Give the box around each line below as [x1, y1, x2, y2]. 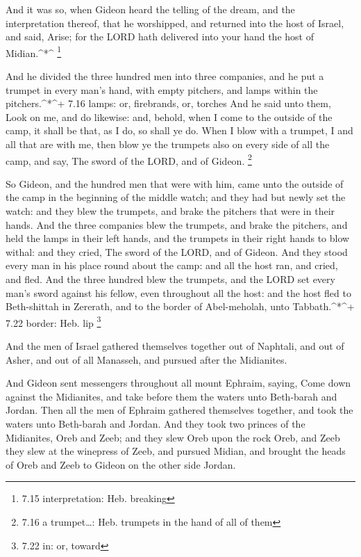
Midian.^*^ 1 [6, 43, 62, 60]
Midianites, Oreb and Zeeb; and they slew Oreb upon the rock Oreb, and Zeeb [6, 430, 340, 444]
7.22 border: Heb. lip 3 [6, 313, 101, 330]
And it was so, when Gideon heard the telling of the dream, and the [6, 2, 295, 16]
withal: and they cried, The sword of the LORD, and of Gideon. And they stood [6, 244, 348, 259]
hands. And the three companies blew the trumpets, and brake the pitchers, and [6, 217, 348, 232]
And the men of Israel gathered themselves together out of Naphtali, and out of [6, 339, 344, 353]
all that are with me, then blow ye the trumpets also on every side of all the [6, 137, 330, 151]
